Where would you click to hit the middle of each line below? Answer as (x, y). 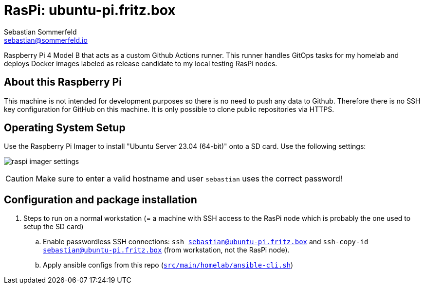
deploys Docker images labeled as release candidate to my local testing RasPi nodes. (141, 63)
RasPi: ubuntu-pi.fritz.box (90, 10)
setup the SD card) (54, 227)
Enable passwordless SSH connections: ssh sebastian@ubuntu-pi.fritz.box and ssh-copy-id (206, 242)
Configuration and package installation (101, 199)
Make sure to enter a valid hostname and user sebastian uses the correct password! (189, 179)
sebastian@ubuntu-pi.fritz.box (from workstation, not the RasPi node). (166, 250)
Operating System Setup (65, 128)
